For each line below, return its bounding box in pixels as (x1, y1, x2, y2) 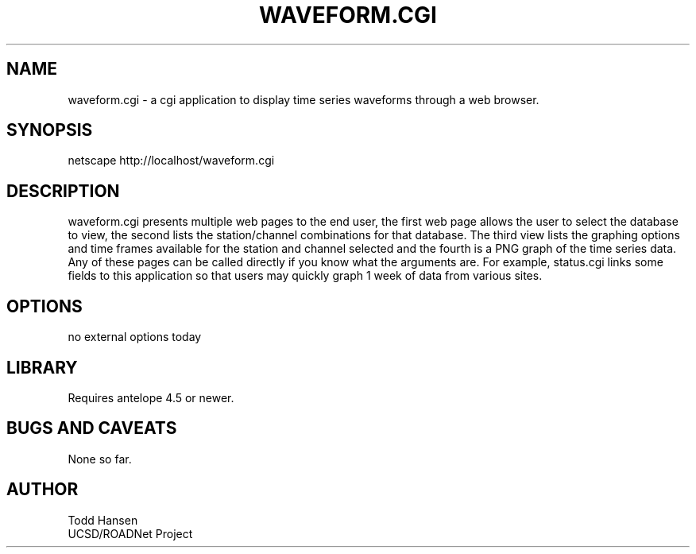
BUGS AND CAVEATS (6, 418, 177, 439)
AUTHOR (6, 479, 79, 500)
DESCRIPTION (6, 180, 120, 201)
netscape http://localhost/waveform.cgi (68, 153, 275, 168)
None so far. (68, 451, 132, 466)
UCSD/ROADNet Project (68, 526, 193, 540)
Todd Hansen (68, 513, 138, 527)
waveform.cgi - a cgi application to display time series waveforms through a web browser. (68, 92, 539, 107)
